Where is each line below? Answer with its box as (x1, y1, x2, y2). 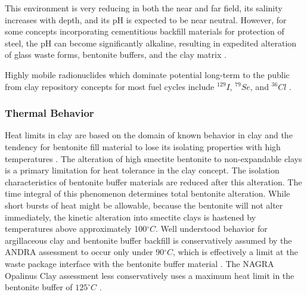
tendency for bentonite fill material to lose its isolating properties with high (5, 140, 281, 153)
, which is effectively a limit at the (172, 246, 298, 258)
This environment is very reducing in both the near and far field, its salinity (5, 2, 283, 14)
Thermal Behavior (5, 105, 94, 120)
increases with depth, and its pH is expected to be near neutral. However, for (5, 13, 287, 26)
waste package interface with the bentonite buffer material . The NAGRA (5, 257, 274, 269)
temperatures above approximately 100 (5, 222, 147, 235)
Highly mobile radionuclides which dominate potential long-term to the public (5, 68, 290, 80)
